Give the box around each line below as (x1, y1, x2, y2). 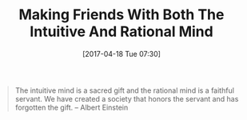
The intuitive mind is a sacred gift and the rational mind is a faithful (14, 86, 235, 95)
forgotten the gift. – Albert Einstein (14, 102, 129, 112)
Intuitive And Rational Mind (30, 22, 213, 41)
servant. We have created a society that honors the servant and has (14, 94, 239, 103)
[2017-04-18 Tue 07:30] (82, 49, 161, 58)
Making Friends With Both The (18, 6, 225, 24)
